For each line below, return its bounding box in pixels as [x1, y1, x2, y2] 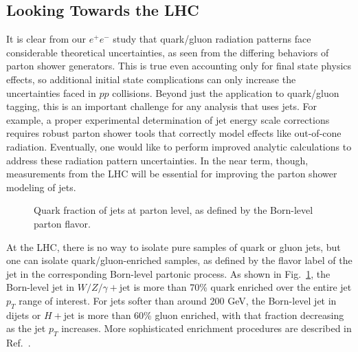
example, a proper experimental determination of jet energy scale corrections [6, 112, 330, 126]
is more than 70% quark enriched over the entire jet [133, 280, 352, 294]
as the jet [6, 321, 46, 335]
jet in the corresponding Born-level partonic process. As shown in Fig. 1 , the [6, 266, 331, 280]
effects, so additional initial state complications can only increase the [6, 71, 296, 86]
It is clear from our [6, 32, 87, 46]
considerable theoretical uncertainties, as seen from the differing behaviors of [6, 45, 329, 59]
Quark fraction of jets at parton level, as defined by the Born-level [34, 203, 313, 217]
